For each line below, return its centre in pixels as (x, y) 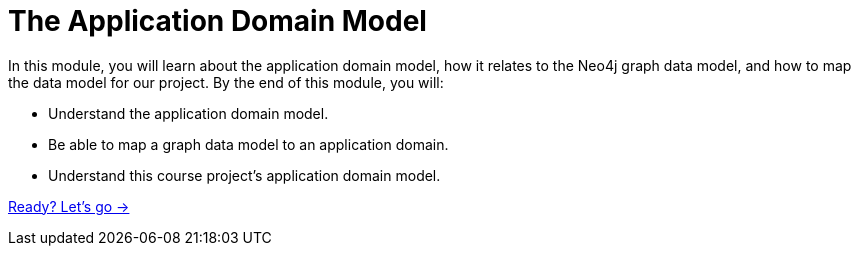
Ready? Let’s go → (69, 206)
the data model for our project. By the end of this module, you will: (226, 82)
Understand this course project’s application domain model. (244, 175)
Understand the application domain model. (188, 113)
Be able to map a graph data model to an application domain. (248, 144)
